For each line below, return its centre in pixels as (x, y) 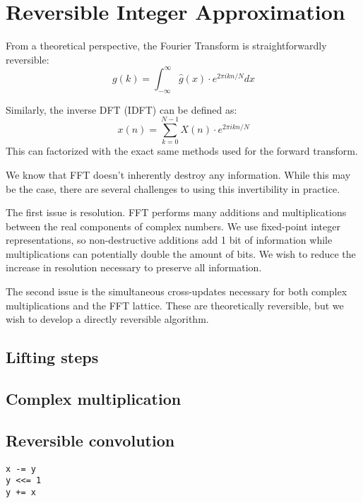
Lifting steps (52, 357)
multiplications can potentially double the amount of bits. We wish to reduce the (181, 253)
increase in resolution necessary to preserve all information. (134, 267)
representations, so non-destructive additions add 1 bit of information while (169, 240)
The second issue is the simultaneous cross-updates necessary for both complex (177, 291)
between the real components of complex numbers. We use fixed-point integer (173, 226)
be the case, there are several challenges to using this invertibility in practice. (173, 188)
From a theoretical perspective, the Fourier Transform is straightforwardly (166, 46)
